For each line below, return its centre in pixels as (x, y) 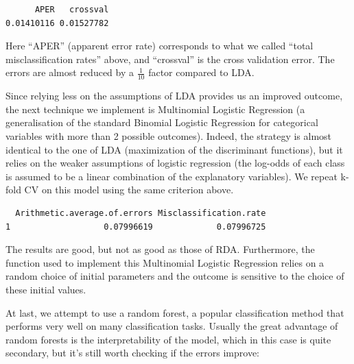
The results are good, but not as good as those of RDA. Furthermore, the (160, 249)
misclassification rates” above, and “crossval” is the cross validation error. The (170, 59)
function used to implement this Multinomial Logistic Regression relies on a (165, 262)
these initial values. (46, 289)
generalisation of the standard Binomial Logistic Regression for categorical (162, 122)
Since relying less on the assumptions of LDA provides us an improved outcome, (174, 96)
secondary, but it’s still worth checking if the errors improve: (132, 353)
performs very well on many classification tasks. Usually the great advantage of (172, 326)
